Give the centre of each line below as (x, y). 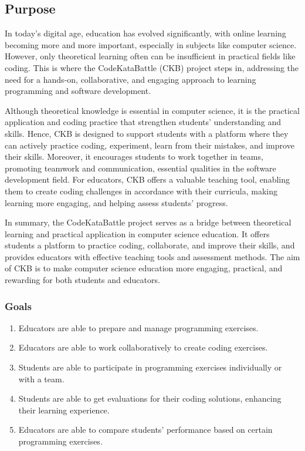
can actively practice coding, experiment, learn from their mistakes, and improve (150, 145)
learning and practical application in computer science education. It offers (137, 233)
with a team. (41, 378)
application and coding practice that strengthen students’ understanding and (143, 122)
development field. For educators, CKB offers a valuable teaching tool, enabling (147, 179)
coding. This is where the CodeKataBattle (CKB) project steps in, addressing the (152, 67)
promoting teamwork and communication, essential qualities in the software (140, 168)
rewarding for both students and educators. (82, 280)
